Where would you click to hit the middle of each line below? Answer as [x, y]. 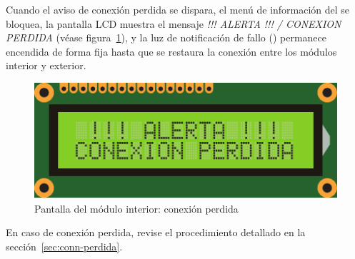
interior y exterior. [46, 65]
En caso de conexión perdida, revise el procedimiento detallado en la [156, 232]
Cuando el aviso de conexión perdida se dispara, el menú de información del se [178, 9]
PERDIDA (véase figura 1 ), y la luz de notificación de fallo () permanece [166, 37]
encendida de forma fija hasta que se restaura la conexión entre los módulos [171, 51]
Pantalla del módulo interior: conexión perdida [136, 208]
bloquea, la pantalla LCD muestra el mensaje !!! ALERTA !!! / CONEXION [174, 23]
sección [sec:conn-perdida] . [64, 246]
